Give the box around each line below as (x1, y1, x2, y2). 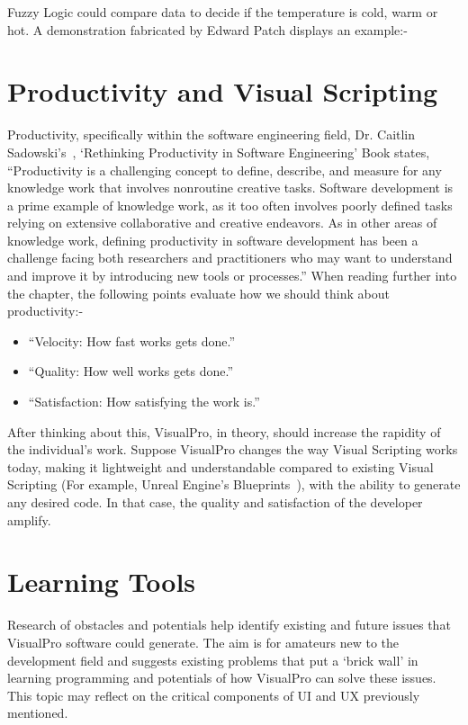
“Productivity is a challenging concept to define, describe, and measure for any (7, 160, 442, 179)
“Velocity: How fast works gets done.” (28, 331, 236, 350)
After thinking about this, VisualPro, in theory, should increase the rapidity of (7, 422, 441, 441)
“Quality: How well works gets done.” (28, 362, 234, 380)
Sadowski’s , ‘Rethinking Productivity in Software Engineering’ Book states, (7, 142, 430, 161)
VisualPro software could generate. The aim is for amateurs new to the (7, 632, 400, 651)
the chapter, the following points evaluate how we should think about (7, 283, 390, 302)
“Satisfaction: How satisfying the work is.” (28, 392, 260, 411)
